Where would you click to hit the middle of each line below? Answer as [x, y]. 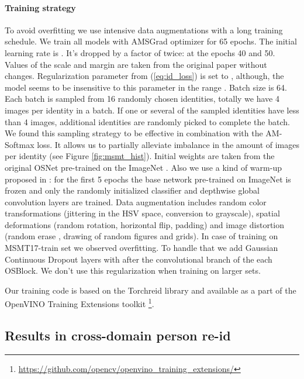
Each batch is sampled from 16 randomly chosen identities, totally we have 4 [142, 99]
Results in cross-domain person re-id [118, 335]
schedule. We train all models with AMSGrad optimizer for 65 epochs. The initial [151, 41]
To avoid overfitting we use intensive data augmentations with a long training [144, 30]
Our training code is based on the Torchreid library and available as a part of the [151, 290]
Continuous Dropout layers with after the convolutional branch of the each [139, 259]
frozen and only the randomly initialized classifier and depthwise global [132, 190]
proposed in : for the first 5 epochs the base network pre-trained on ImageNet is [148, 179]
